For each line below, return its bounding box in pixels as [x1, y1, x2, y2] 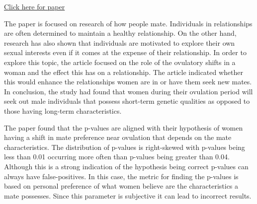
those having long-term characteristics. [4, 105, 122, 116]
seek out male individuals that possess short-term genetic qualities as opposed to [4, 96, 250, 106]
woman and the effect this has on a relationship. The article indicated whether [4, 67, 243, 77]
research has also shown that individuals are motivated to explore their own [4, 37, 235, 48]
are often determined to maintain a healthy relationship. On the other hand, [4, 28, 237, 38]
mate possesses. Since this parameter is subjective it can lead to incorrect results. [4, 190, 252, 201]
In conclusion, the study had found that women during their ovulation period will [4, 86, 253, 96]
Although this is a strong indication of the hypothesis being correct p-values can [4, 161, 249, 171]
